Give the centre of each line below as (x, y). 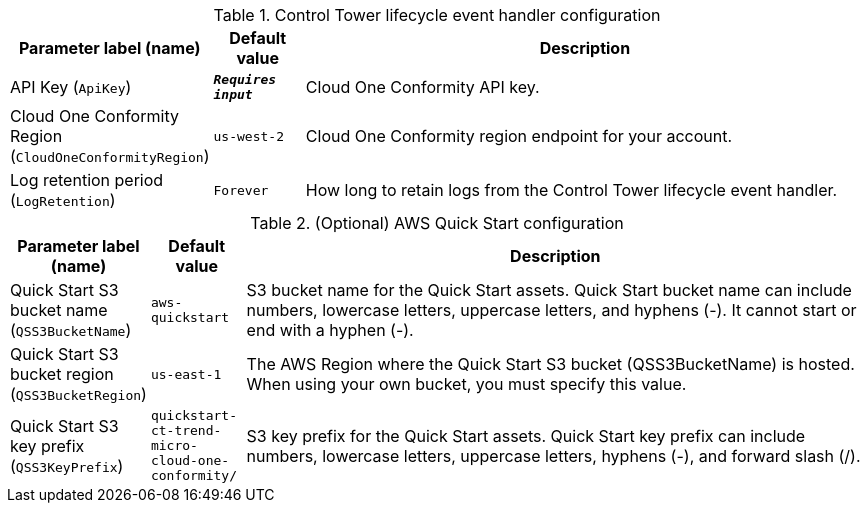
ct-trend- (186, 430)
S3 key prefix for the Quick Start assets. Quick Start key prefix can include (526, 435)
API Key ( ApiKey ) (71, 87)
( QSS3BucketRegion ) (78, 394)
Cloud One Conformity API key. (422, 87)
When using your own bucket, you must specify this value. (466, 384)
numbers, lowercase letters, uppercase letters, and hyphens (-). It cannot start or (551, 310)
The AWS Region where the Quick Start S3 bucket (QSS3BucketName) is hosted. (550, 364)
